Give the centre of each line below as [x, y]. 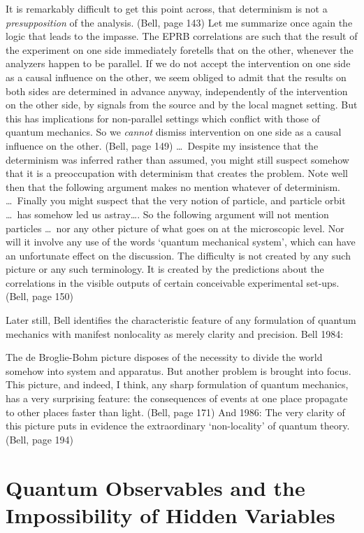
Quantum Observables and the [155, 487]
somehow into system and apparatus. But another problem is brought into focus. [179, 370]
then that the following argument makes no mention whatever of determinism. [173, 186]
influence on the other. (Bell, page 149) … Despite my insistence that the [162, 145]
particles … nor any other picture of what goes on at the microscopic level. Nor [175, 228]
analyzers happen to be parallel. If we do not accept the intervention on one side [178, 63]
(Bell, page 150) [40, 296]
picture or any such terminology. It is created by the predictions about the [165, 269]
